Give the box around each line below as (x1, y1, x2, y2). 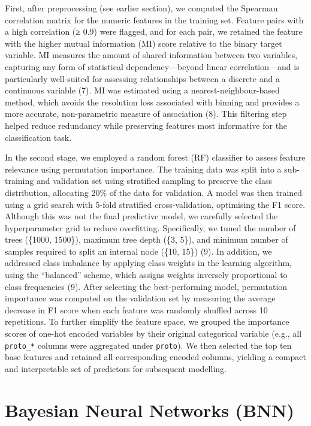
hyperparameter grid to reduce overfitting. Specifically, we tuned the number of (5, 221, 296, 234)
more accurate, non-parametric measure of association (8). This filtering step (5, 107, 287, 120)
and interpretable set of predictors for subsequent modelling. (5, 362, 227, 374)
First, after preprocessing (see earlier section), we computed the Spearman (5, 2, 278, 14)
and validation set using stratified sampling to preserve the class (36, 174, 272, 187)
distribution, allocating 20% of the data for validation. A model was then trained (5, 186, 303, 198)
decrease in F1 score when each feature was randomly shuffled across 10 (5, 303, 268, 316)
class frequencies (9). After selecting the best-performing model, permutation (5, 280, 288, 292)
